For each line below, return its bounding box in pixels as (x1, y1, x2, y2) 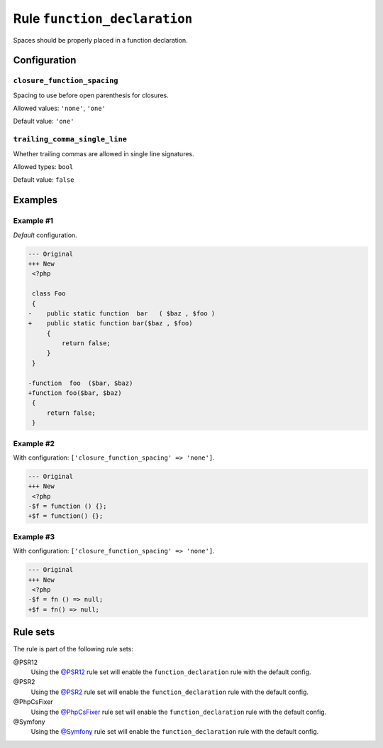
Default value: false (13, 175, 74, 184)
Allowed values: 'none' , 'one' (13, 104, 106, 113)
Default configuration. (13, 231, 77, 239)
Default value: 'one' (13, 117, 74, 126)
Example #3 (13, 531, 55, 541)
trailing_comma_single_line (13, 135, 128, 144)
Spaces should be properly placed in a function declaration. (13, 36, 188, 44)
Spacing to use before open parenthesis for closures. (13, 91, 170, 99)
